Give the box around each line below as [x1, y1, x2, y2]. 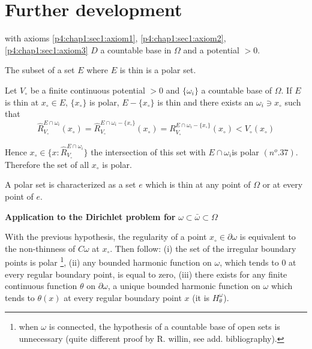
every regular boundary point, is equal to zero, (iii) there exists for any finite [5, 267, 287, 280]
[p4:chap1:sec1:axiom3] [5, 43, 88, 56]
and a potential [183, 43, 239, 56]
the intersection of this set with [91, 145, 206, 158]
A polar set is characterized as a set [5, 178, 136, 191]
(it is [192, 291, 210, 303]
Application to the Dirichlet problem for [5, 210, 176, 222]
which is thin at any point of [145, 178, 251, 191]
